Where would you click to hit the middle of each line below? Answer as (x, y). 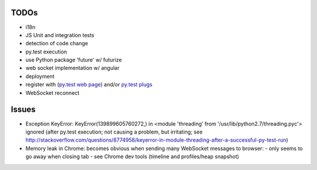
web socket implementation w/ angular (72, 68)
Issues (23, 110)
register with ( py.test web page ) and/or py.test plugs (89, 85)
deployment (40, 76)
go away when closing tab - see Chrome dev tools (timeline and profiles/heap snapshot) (132, 156)
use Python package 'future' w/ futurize (74, 60)
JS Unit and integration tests (60, 35)
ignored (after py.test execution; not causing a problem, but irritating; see (114, 132)
